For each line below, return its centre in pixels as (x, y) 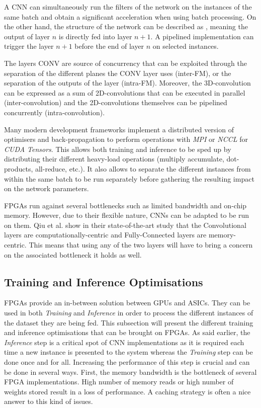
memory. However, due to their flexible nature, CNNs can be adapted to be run (127, 215)
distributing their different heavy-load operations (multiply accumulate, (114, 159)
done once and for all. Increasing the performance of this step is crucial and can (127, 362)
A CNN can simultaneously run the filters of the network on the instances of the (128, 7)
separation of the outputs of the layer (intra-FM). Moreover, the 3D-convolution (127, 83)
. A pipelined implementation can (202, 36)
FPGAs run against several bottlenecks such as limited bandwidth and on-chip (125, 205)
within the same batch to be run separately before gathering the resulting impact (129, 178)
